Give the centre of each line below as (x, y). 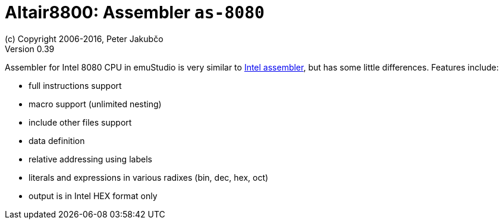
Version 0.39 (30, 49)
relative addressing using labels (90, 159)
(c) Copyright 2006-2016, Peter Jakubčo (84, 39)
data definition (57, 140)
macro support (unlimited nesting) (95, 104)
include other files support (80, 122)
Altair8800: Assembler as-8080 (135, 12)
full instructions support (75, 85)
